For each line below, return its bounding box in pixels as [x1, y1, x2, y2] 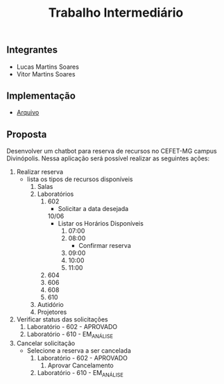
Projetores [37, 308, 67, 317]
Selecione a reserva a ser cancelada [26, 347, 131, 355]
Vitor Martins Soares [16, 69, 76, 78]
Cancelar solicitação [16, 339, 76, 348]
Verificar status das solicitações [16, 315, 108, 324]
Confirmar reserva [78, 242, 131, 250]
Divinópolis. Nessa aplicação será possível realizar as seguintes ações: [6, 154, 210, 162]
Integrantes [6, 44, 58, 56]
